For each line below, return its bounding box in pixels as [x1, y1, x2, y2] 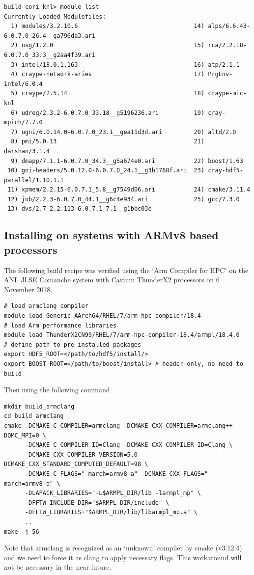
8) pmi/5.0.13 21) [11, 138, 205, 145]
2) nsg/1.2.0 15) [11, 42, 205, 49]
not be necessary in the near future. [4, 562, 112, 572]
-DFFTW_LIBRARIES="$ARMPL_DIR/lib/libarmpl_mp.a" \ [25, 509, 198, 516]
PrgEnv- [208, 71, 233, 78]
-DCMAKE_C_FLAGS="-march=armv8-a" [25, 470, 138, 477]
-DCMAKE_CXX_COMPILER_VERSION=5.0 [25, 451, 138, 458]
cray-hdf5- [208, 167, 243, 174]
